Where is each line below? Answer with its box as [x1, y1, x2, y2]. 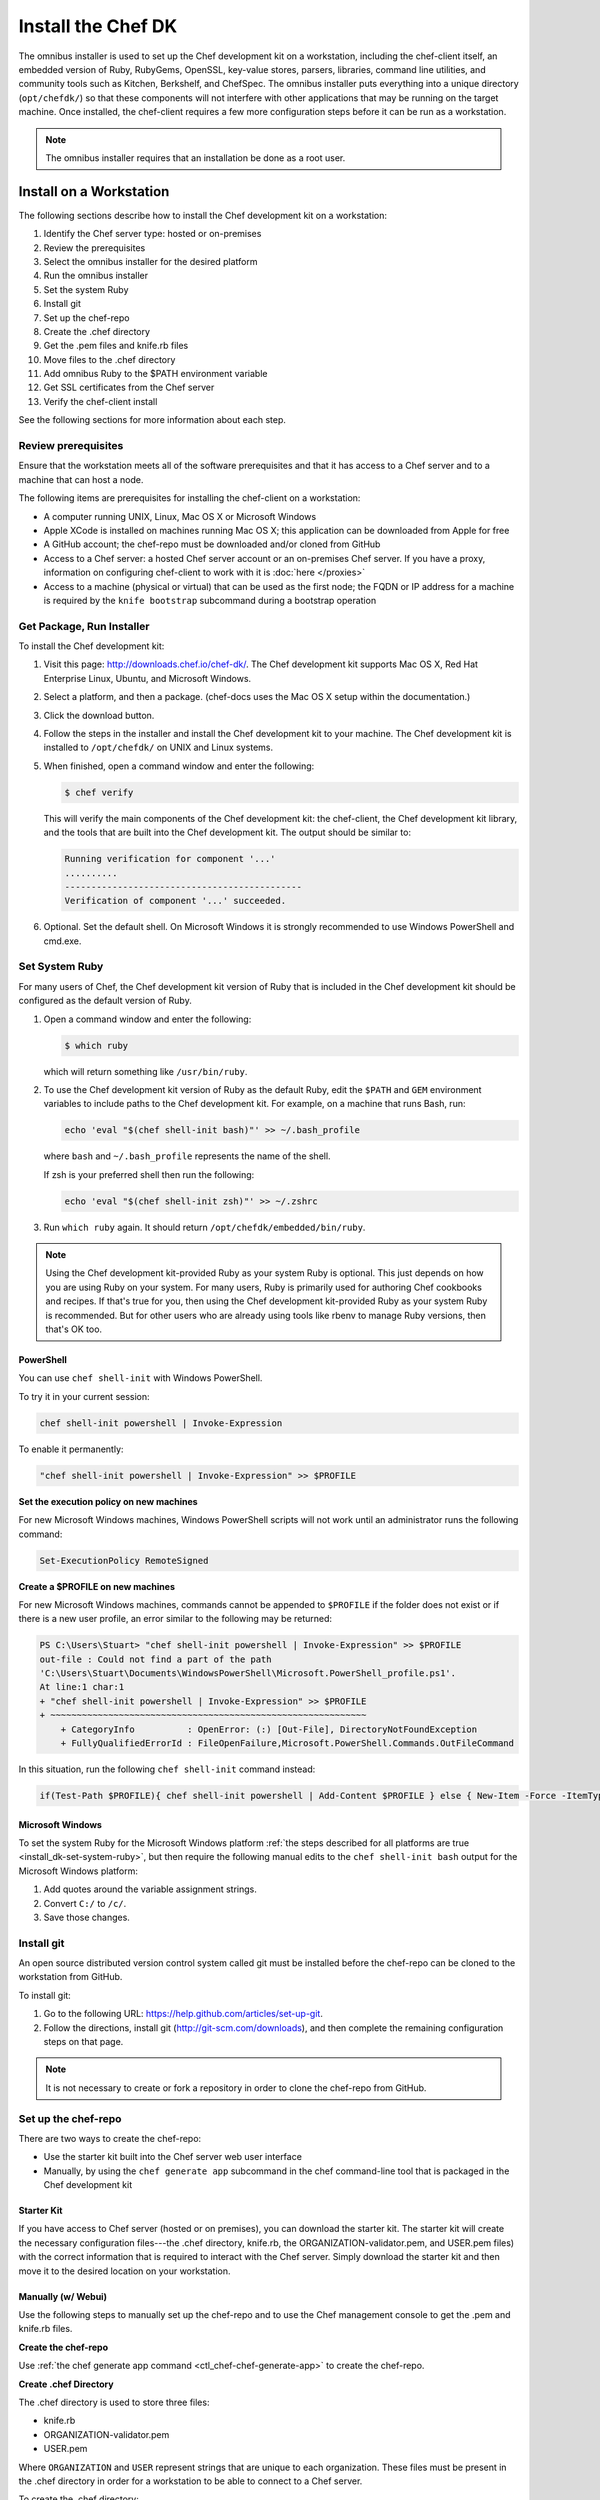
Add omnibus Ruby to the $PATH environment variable [43, 368, 268, 380]
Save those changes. [43, 1911, 130, 1923]
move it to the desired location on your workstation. [18, 2265, 231, 2277]
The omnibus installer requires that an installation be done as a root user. [45, 151, 346, 164]
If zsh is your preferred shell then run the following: [43, 1168, 255, 1180]
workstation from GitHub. [18, 1971, 123, 1983]
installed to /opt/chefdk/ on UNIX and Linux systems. [43, 741, 274, 754]
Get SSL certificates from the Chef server [43, 381, 215, 394]
